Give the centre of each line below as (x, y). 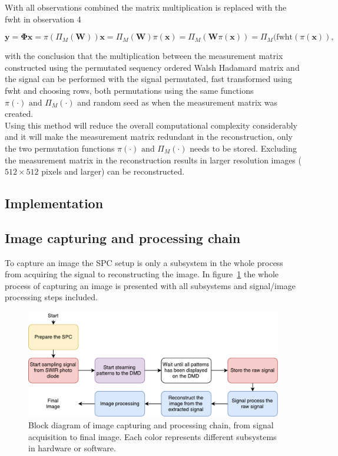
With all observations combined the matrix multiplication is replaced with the (146, 7)
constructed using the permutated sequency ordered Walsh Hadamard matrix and (152, 67)
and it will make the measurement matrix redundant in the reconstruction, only (149, 137)
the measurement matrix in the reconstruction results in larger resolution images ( (153, 160)
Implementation (54, 203)
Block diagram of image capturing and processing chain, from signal (151, 425)
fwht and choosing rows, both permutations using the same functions (129, 90)
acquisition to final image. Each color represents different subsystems (153, 436)
